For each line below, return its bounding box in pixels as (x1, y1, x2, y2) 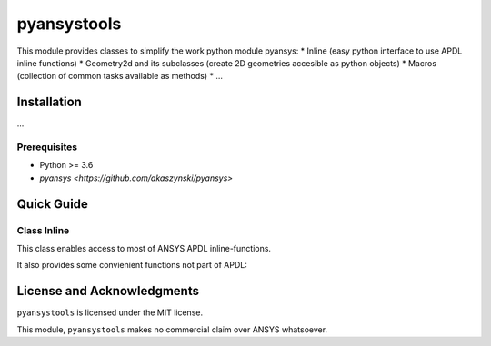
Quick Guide (16, 196, 88, 212)
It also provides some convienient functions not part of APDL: (16, 260, 247, 271)
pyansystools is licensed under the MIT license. (16, 307, 204, 318)
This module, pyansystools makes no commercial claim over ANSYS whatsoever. (16, 323, 327, 335)
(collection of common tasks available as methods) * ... (16, 71, 223, 82)
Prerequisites (16, 141, 77, 153)
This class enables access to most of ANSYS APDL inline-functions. (16, 242, 272, 253)
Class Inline (16, 223, 70, 236)
